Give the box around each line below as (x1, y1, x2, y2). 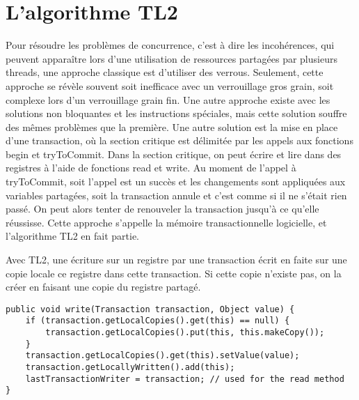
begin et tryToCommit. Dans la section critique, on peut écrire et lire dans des (6, 146, 342, 161)
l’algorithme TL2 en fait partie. (6, 229, 140, 243)
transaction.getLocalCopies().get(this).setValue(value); (25, 351, 300, 361)
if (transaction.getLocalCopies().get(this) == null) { (25, 316, 290, 326)
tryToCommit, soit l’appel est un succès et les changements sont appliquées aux (6, 174, 346, 189)
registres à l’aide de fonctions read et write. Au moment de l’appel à (6, 160, 296, 175)
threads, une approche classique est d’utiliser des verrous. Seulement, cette (6, 65, 324, 79)
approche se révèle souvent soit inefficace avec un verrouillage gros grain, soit (6, 78, 334, 93)
